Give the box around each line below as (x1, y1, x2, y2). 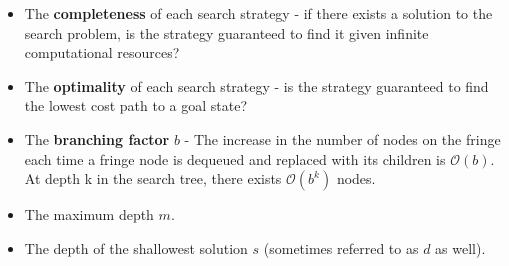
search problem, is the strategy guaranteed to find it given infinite (24, 22, 429, 43)
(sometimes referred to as (263, 237, 419, 258)
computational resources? (24, 42, 180, 63)
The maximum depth (24, 204, 154, 225)
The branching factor (24, 128, 170, 149)
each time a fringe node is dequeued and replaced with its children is (24, 148, 446, 169)
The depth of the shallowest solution (24, 237, 248, 258)
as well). (435, 237, 486, 258)
